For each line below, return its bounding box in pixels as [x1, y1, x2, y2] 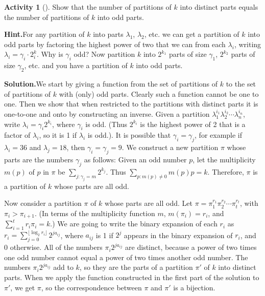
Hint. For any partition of [4, 29, 85, 39]
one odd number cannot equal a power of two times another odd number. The [4, 251, 248, 262]
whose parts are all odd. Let [105, 198, 192, 208]
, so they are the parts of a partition [79, 262, 193, 272]
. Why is [36, 49, 63, 59]
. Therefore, [207, 166, 244, 177]
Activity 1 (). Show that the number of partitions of [4, 2, 172, 12]
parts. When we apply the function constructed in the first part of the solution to [4, 272, 259, 283]
